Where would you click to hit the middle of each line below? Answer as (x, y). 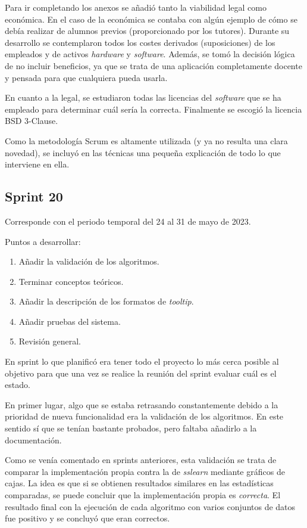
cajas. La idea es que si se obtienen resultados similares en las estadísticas (139, 483)
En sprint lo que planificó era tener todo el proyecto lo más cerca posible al (142, 361)
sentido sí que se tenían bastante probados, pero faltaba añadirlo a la (131, 428)
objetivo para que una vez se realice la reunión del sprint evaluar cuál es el (141, 373)
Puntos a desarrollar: (43, 241)
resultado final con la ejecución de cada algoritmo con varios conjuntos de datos (150, 506)
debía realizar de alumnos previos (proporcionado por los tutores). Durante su (147, 31)
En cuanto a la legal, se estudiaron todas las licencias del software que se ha (143, 97)
